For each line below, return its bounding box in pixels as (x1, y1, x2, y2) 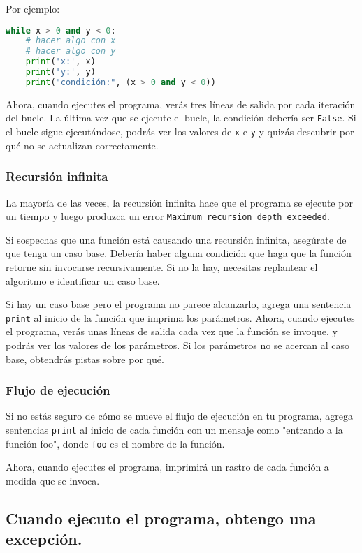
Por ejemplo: (6, 1, 60, 15)
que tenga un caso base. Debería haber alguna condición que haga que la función (6, 246, 352, 260)
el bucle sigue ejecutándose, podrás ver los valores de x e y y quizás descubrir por (6, 124, 354, 139)
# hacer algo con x (25, 36, 116, 46)
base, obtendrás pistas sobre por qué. (6, 351, 164, 366)
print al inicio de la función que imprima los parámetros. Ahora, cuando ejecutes (6, 310, 355, 325)
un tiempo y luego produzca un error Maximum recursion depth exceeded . (6, 209, 330, 223)
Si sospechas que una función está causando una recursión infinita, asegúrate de (6, 232, 347, 246)
